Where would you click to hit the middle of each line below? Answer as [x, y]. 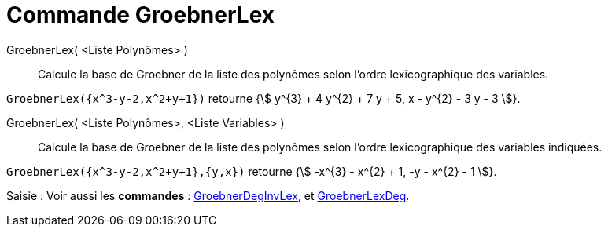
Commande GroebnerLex [141, 15]
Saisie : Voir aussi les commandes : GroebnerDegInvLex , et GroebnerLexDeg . [208, 195]
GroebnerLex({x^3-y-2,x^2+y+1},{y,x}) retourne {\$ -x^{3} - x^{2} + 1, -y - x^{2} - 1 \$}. [252, 171]
